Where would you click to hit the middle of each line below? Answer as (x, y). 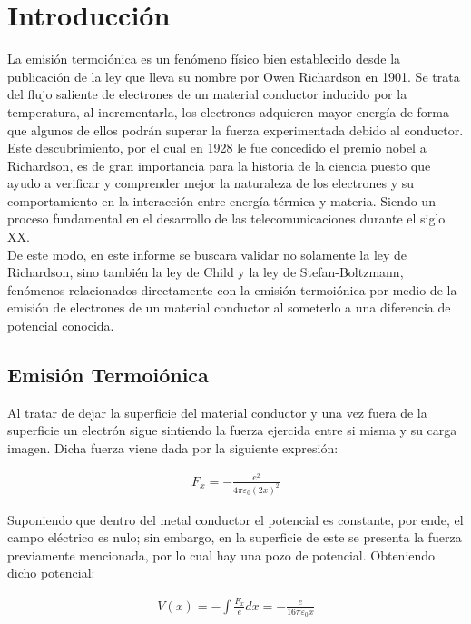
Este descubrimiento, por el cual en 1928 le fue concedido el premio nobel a (217, 148)
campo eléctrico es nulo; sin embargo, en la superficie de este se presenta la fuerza (235, 537)
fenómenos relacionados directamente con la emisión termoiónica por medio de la (232, 289)
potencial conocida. (61, 326)
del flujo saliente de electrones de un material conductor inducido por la (207, 94)
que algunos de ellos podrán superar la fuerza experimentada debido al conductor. (235, 129)
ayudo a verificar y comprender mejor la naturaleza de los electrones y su (211, 183)
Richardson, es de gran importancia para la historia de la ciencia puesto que (219, 165)
